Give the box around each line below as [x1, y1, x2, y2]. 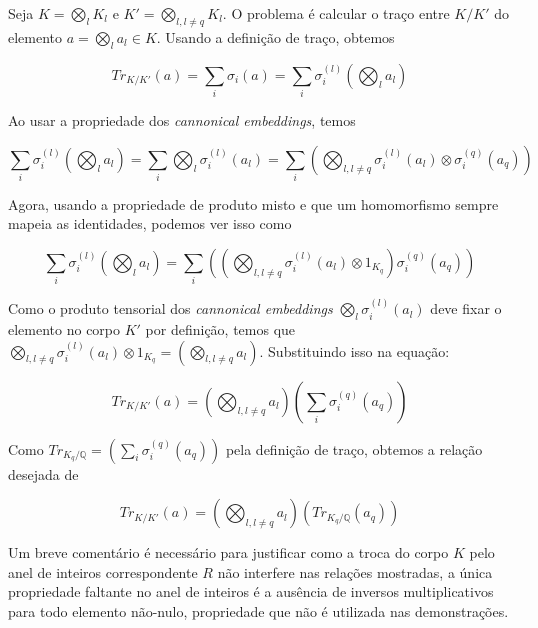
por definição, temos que [145, 318, 296, 339]
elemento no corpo [8, 318, 121, 339]
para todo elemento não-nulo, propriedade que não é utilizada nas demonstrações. [8, 600, 509, 621]
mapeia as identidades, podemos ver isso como [8, 213, 292, 234]
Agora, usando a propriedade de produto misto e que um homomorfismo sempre [8, 193, 499, 214]
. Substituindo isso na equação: [259, 340, 450, 361]
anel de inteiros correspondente [8, 561, 198, 582]
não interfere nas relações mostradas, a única [217, 561, 493, 582]
